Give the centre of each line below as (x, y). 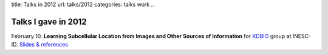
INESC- (302, 36)
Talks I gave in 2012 (49, 21)
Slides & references (44, 45)
